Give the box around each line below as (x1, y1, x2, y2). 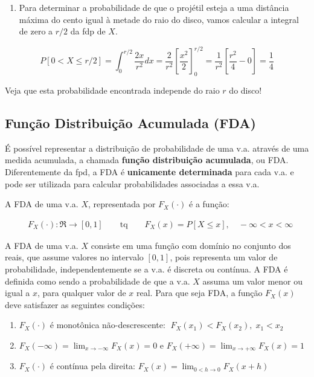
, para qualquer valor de (37, 286, 126, 299)
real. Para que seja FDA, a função (136, 286, 263, 299)
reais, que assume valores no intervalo (5, 251, 144, 263)
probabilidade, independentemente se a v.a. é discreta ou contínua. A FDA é (5, 263, 288, 275)
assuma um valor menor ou (202, 274, 303, 287)
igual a (5, 286, 30, 299)
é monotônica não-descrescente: (50, 318, 165, 331)
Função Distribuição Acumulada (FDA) (5, 114, 256, 132)
